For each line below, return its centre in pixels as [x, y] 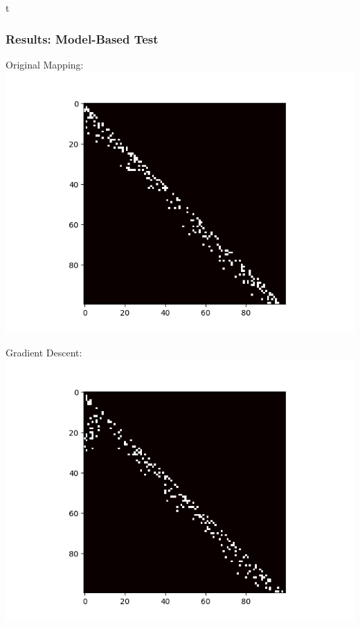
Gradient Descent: [44, 352]
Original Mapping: [45, 64]
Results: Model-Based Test [82, 38]
